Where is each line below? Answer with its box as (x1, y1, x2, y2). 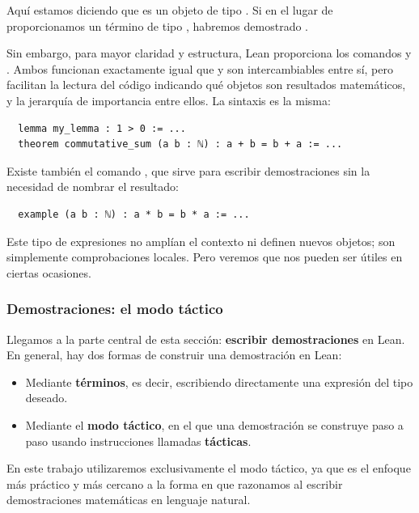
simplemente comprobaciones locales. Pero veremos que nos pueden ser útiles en (6, 248, 403, 265)
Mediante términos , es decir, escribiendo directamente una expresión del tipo (25, 373, 413, 390)
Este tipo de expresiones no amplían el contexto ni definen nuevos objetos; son (6, 232, 396, 249)
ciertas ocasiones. (6, 264, 91, 281)
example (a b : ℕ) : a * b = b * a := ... (18, 208, 250, 220)
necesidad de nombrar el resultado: (6, 178, 179, 195)
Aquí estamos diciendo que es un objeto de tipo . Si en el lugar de (6, 2, 333, 18)
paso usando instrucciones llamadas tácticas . (25, 432, 252, 449)
